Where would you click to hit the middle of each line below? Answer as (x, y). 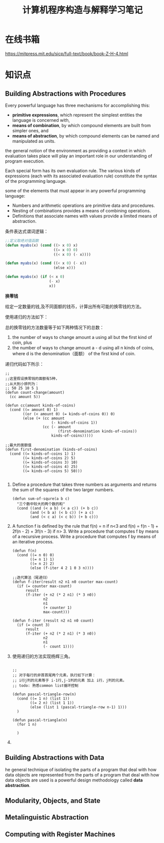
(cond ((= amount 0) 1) (34, 409)
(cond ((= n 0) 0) (36, 555)
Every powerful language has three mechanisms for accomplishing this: (78, 105)
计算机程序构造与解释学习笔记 (82, 10)
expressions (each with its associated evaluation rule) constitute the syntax (81, 176)
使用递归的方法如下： (27, 317)
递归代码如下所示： (25, 364)
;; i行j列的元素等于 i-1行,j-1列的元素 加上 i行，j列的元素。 (69, 680)
